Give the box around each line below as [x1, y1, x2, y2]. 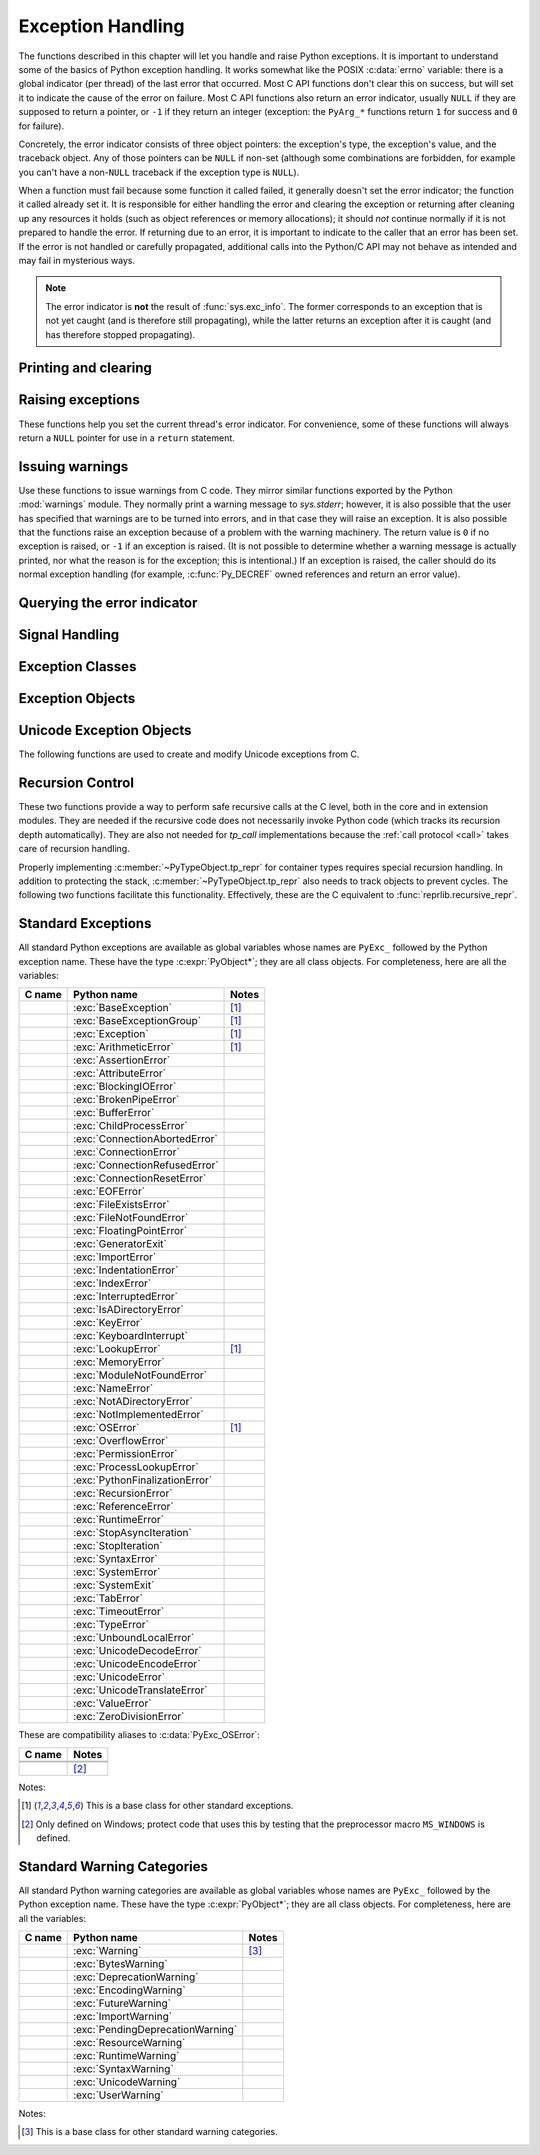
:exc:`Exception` [73, 1027, 149, 1041]
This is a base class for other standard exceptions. [85, 1800, 294, 1812]
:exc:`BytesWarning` [73, 1957, 169, 1971]
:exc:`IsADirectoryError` [73, 1303, 184, 1317]
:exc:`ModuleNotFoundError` [73, 1368, 208, 1382]
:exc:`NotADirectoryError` [73, 1395, 194, 1409]
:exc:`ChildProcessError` [73, 1119, 189, 1133]
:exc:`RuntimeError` [73, 1513, 165, 1527]
